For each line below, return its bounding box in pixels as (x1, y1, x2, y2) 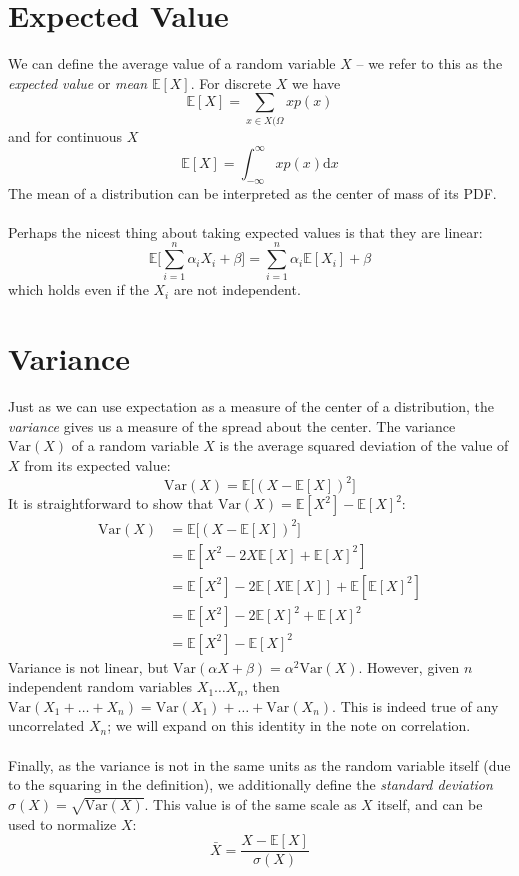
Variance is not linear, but (8, 656, 169, 677)
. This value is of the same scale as (144, 793, 357, 814)
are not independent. (173, 279, 301, 300)
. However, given (358, 656, 460, 677)
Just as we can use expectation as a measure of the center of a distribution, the (8, 396, 495, 417)
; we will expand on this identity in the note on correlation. (107, 715, 471, 736)
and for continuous (8, 125, 123, 146)
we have (292, 72, 341, 93)
